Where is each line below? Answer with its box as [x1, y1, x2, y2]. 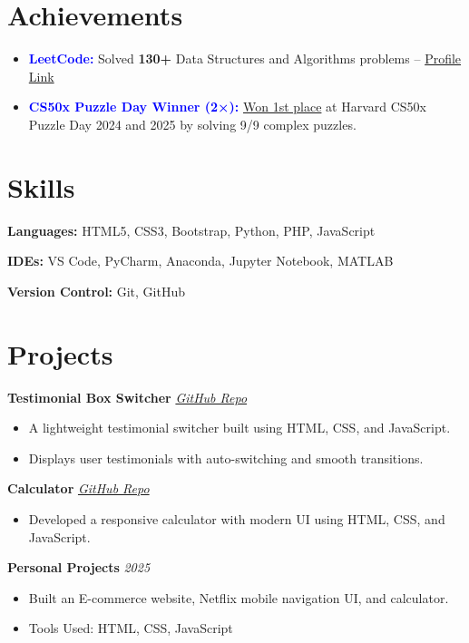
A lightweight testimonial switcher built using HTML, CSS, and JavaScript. [28, 418, 451, 437]
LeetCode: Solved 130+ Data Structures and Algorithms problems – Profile [28, 49, 462, 68]
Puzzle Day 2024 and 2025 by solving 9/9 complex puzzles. [28, 114, 357, 133]
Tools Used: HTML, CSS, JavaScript [28, 619, 233, 638]
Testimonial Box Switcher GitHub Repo [7, 387, 248, 406]
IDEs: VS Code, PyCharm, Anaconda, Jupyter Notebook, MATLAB [7, 251, 394, 270]
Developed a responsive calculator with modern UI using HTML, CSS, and [28, 509, 445, 528]
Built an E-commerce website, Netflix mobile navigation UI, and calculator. [28, 588, 449, 607]
